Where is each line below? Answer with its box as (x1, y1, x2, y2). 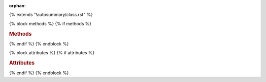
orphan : (9, 3, 26, 8)
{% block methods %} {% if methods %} (9, 20, 92, 26)
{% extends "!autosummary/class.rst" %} (9, 12, 93, 18)
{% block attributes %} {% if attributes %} (9, 50, 95, 56)
